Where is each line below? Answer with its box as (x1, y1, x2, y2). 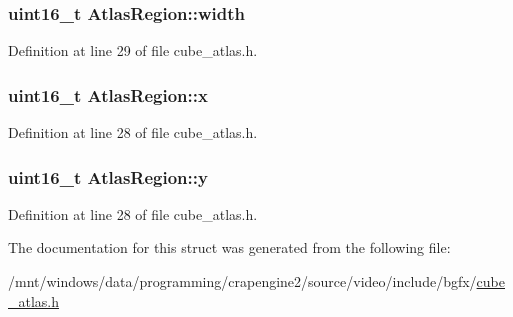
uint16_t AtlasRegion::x (8, 82, 208, 107)
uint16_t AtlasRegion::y (8, 164, 208, 189)
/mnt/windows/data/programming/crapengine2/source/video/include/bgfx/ (8, 271, 477, 292)
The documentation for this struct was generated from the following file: (8, 237, 451, 258)
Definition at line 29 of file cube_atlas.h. (8, 40, 258, 61)
